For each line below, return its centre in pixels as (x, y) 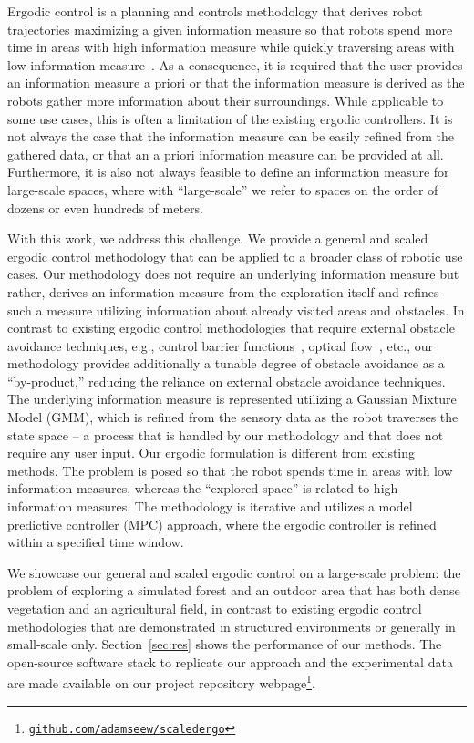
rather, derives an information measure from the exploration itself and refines (223, 291)
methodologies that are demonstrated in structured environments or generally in (232, 626)
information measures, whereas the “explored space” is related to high (203, 488)
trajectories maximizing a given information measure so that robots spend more (230, 29)
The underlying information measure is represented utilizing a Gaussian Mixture (232, 399)
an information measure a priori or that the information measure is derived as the (236, 83)
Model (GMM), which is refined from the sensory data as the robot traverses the (233, 417)
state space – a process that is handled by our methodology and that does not (226, 434)
